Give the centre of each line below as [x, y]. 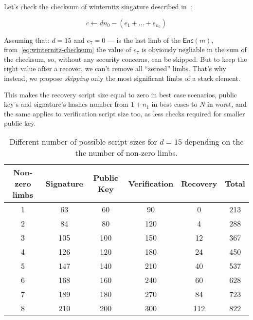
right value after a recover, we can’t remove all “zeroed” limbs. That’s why [115, 68]
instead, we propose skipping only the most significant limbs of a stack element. [122, 78]
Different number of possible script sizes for [83, 141]
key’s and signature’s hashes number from [66, 104]
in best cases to [174, 104]
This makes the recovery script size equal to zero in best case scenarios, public [121, 94]
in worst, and [227, 104]
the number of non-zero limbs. [126, 152]
